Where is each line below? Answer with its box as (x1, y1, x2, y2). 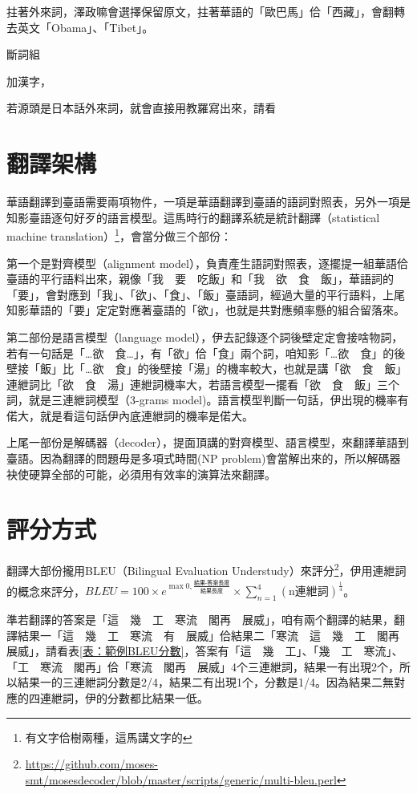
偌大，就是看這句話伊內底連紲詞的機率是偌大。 (6, 407, 253, 423)
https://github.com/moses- (25, 756, 158, 772)
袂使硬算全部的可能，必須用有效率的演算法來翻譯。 (6, 465, 276, 482)
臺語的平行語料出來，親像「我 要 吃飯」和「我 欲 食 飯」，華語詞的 (6, 270, 394, 287)
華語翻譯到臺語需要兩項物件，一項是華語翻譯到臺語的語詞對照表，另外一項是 (6, 193, 411, 210)
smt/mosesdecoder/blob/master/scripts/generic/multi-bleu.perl (25, 771, 337, 788)
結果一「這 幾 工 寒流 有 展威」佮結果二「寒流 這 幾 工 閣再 (17, 626, 399, 643)
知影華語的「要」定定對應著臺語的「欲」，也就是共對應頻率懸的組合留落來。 (6, 302, 405, 318)
